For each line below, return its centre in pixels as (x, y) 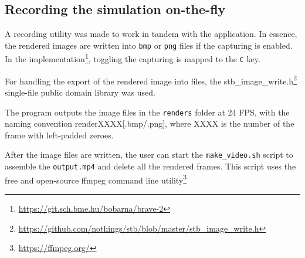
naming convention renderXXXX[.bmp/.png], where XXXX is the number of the (150, 123)
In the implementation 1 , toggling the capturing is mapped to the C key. (133, 58)
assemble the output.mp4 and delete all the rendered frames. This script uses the (150, 166)
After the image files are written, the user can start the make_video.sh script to (149, 155)
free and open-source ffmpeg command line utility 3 (96, 179)
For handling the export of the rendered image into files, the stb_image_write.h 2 (151, 80)
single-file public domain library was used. (80, 92)
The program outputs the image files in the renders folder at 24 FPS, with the (147, 112)
